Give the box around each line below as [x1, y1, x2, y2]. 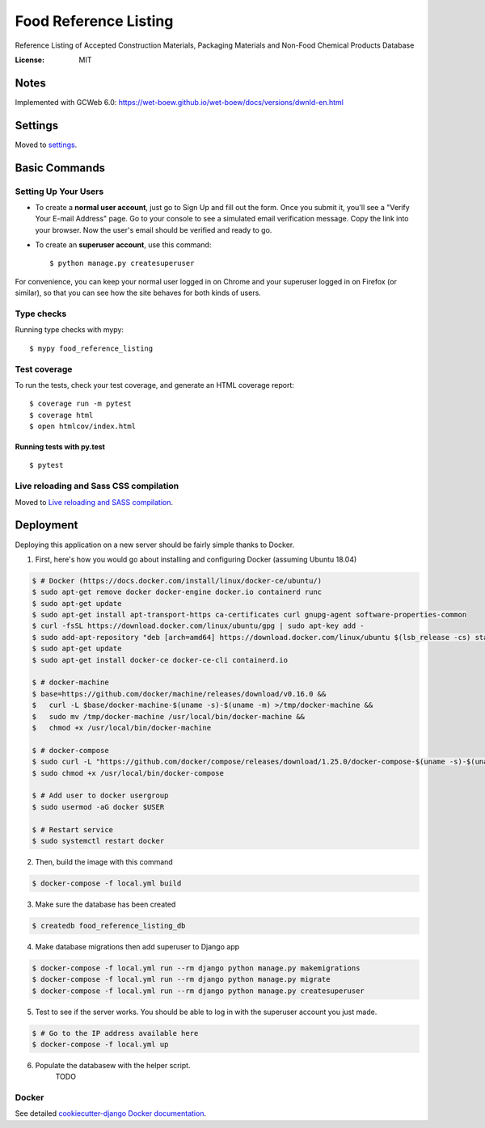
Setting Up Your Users [15, 186, 104, 197]
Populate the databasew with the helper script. [35, 1060, 191, 1070]
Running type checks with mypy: [15, 325, 124, 335]
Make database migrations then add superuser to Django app [35, 941, 240, 951]
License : [15, 55, 44, 65]
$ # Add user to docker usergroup [32, 791, 169, 800]
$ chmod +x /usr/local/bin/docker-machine [32, 723, 212, 732]
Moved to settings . [15, 140, 78, 149]
